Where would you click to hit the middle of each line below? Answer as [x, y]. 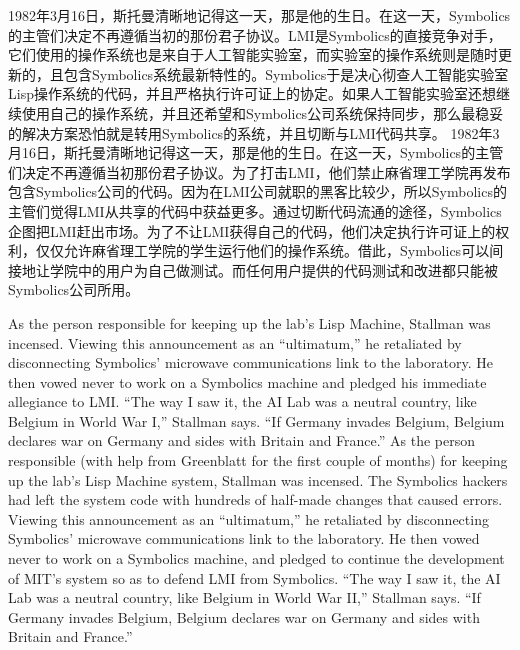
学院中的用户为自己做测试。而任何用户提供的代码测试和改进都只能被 [273, 269]
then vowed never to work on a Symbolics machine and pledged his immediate [247, 381]
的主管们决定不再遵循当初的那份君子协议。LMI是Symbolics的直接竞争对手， [255, 34]
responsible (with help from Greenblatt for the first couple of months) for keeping [258, 460]
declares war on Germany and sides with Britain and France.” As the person [241, 440]
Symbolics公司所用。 [74, 289]
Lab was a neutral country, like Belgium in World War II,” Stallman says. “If [244, 597]
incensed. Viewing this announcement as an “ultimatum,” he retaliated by [235, 342]
